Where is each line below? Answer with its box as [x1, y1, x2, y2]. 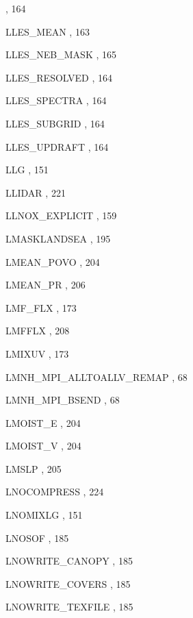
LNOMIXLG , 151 [5, 508, 83, 522]
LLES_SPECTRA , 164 [5, 93, 107, 108]
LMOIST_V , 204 [5, 438, 81, 453]
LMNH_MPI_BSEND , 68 [5, 393, 120, 407]
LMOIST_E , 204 [5, 415, 81, 430]
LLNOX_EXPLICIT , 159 [5, 208, 117, 223]
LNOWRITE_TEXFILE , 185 [5, 600, 133, 614]
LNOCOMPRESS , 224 [5, 484, 104, 499]
